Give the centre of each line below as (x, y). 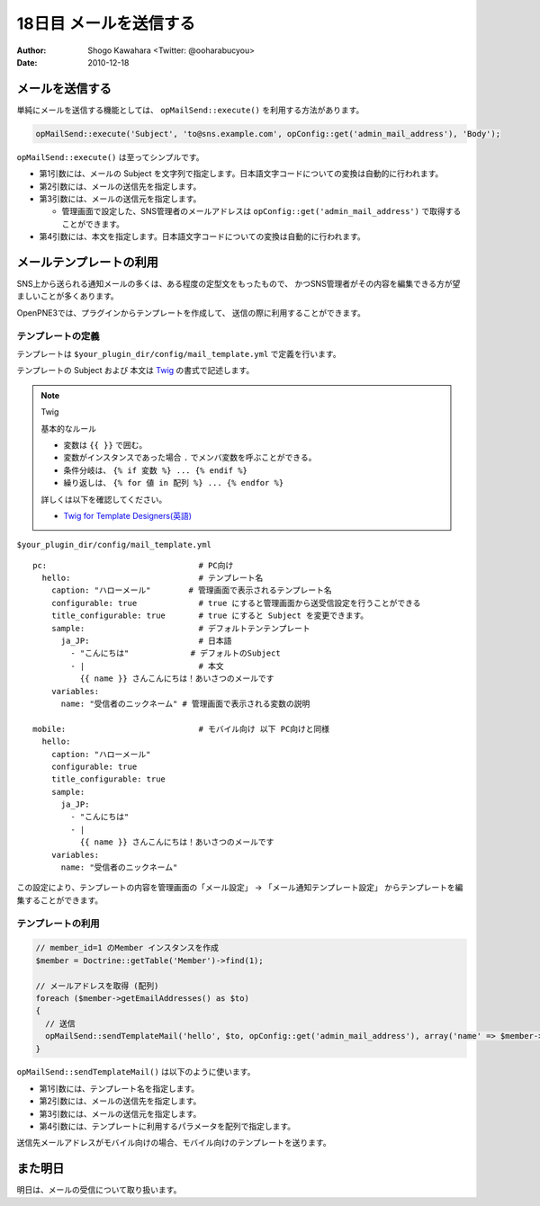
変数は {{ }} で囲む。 (105, 444)
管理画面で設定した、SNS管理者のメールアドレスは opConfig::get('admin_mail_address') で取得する (261, 211)
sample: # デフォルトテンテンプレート (180, 628)
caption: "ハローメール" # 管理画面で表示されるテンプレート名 (191, 590)
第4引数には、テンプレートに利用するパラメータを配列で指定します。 (167, 1126)
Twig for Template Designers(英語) (128, 515)
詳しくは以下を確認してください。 (104, 499)
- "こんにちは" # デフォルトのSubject (175, 653)
